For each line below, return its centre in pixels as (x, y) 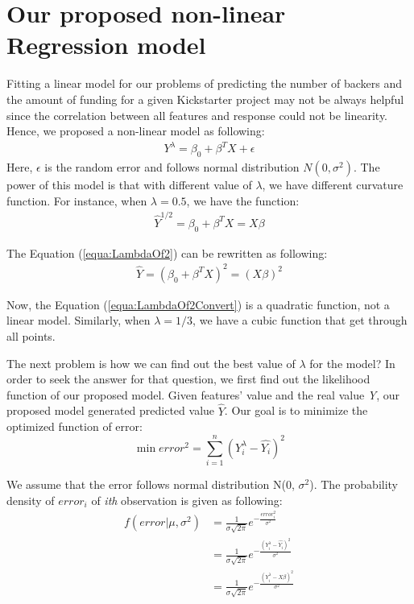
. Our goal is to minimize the (296, 410)
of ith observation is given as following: (187, 500)
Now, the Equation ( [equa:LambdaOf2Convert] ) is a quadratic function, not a (198, 304)
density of (31, 500)
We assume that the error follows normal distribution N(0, (151, 484)
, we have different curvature (333, 185)
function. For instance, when (77, 200)
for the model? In (352, 363)
